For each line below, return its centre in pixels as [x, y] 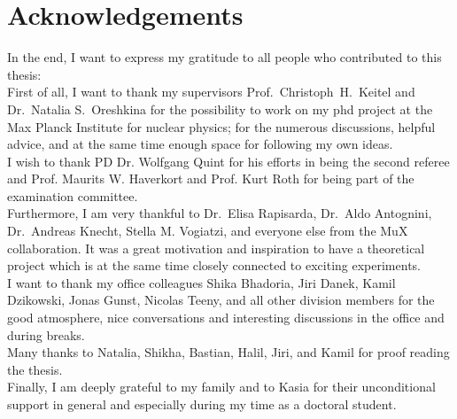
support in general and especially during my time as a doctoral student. [202, 404]
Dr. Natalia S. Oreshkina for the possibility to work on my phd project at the [220, 109]
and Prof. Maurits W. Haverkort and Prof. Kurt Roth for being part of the [211, 178]
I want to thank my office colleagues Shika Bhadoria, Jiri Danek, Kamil [201, 282]
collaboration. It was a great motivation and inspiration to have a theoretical [216, 248]
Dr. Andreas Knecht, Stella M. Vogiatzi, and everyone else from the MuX [208, 231]
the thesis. [35, 369]
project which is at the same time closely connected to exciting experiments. [214, 265]
